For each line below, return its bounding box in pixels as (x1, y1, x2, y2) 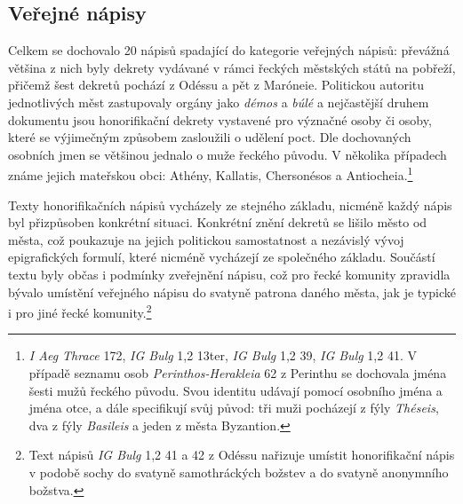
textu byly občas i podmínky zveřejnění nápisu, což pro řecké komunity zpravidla (8, 264, 451, 283)
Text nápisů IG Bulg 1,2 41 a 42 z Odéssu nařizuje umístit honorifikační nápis (28, 445, 455, 464)
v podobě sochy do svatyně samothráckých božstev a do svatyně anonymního (28, 462, 449, 481)
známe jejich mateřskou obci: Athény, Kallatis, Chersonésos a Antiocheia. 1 (8, 163, 413, 185)
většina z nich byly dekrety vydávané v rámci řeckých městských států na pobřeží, (8, 58, 456, 76)
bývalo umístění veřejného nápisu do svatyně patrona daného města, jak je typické (8, 282, 456, 301)
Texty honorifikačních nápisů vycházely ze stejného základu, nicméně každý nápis (8, 195, 452, 214)
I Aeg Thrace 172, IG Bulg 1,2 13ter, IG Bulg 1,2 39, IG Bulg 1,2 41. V (28, 346, 417, 365)
